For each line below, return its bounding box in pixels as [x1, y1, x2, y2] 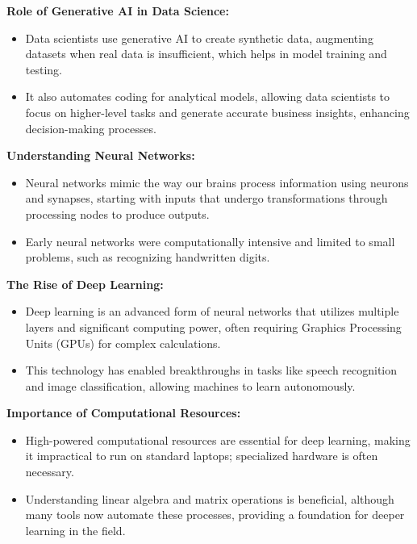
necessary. [25, 463, 74, 480]
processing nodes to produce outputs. [25, 205, 210, 222]
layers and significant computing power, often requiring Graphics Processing [25, 318, 402, 335]
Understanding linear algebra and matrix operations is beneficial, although [25, 490, 394, 507]
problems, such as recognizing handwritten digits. [25, 249, 270, 266]
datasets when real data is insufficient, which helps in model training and [25, 45, 387, 62]
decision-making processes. [25, 119, 156, 136]
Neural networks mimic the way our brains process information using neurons [25, 174, 409, 190]
